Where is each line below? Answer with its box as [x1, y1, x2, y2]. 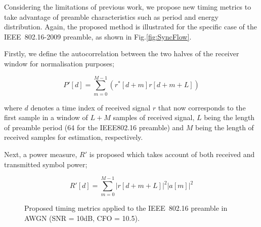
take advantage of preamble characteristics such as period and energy [4, 11, 219, 22]
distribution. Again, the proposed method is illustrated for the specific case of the [4, 21, 257, 32]
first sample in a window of [4, 112, 88, 123]
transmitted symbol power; [4, 159, 88, 169]
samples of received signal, [113, 112, 195, 123]
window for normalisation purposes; [4, 58, 114, 68]
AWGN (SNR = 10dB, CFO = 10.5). [24, 212, 140, 223]
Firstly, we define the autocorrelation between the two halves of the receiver [4, 48, 239, 59]
